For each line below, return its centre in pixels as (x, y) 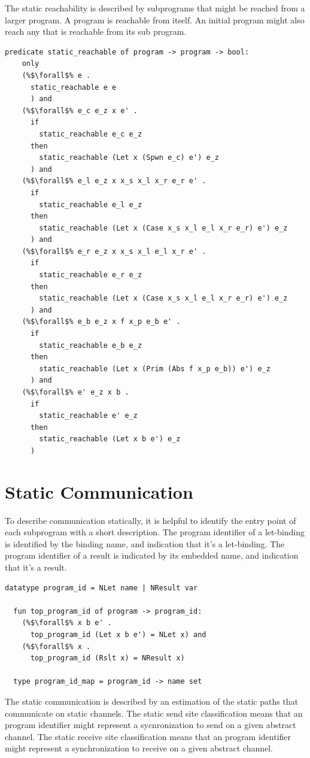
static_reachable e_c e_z (91, 134)
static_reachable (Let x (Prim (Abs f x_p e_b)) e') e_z (155, 369)
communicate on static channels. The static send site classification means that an (154, 713)
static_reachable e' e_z (88, 416)
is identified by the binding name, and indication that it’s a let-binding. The (145, 543)
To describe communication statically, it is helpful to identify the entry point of (151, 520)
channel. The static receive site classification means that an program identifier (148, 736)
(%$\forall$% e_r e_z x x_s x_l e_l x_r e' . (114, 251)
